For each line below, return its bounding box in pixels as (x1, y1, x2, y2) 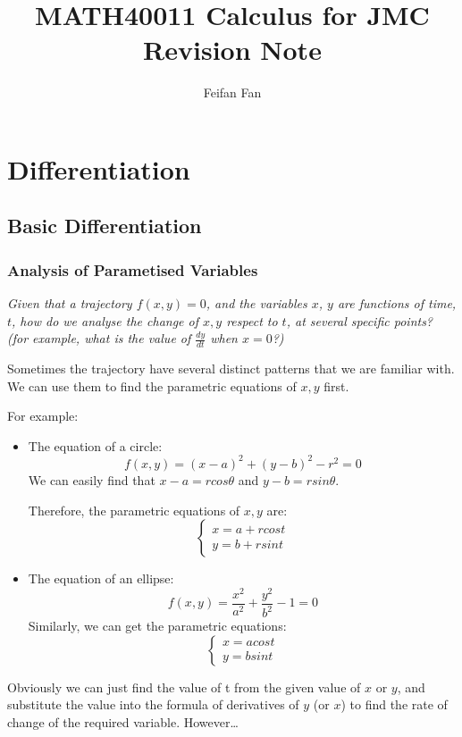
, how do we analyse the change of (12, 311, 199, 330)
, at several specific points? (286, 311, 433, 330)
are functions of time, (337, 294, 457, 313)
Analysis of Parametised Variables (7, 258, 258, 281)
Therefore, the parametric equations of (28, 500, 240, 519)
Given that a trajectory (7, 294, 132, 313)
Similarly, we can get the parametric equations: (28, 616, 287, 635)
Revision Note (143, 31, 322, 68)
